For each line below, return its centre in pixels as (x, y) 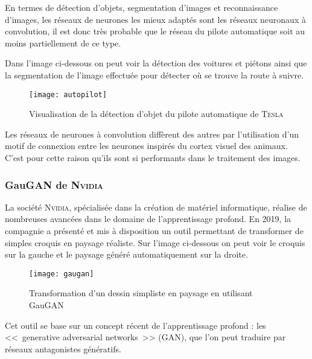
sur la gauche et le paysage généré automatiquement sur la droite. (126, 254)
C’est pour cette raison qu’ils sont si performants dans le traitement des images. (153, 157)
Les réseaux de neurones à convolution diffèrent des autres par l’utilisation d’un (152, 134)
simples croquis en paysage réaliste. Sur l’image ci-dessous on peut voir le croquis (155, 242)
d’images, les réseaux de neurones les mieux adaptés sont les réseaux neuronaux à (155, 19)
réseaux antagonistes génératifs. (63, 348)
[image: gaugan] (62, 274)
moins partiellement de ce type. (63, 43)
